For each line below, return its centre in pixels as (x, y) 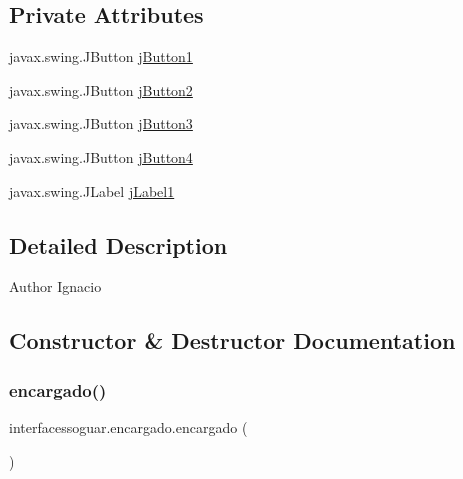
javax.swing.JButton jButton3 (101, 123)
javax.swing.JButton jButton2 (101, 89)
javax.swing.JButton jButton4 (101, 156)
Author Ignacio (55, 286)
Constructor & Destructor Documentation (232, 340)
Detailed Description (118, 244)
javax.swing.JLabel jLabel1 (92, 190)
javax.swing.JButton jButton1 (101, 56)
